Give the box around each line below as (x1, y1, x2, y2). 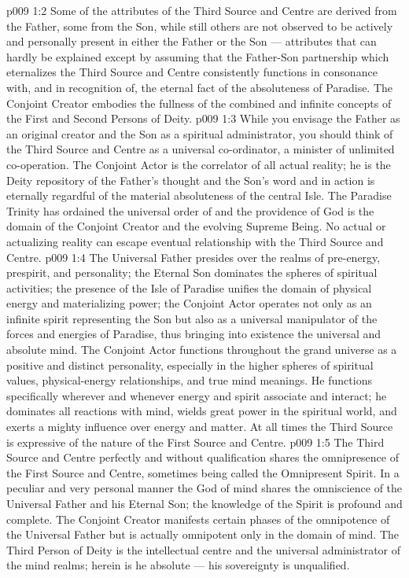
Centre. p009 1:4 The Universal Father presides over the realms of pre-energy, (6, 249, 381, 265)
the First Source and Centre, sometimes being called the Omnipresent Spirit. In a (6, 464, 400, 480)
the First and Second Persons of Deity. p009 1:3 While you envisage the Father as (6, 110, 400, 127)
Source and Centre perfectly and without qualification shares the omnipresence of (6, 449, 399, 466)
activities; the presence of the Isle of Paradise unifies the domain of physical (6, 279, 372, 296)
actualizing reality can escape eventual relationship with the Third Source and (6, 233, 384, 249)
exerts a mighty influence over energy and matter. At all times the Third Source (6, 418, 393, 435)
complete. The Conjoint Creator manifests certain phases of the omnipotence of (6, 510, 390, 527)
